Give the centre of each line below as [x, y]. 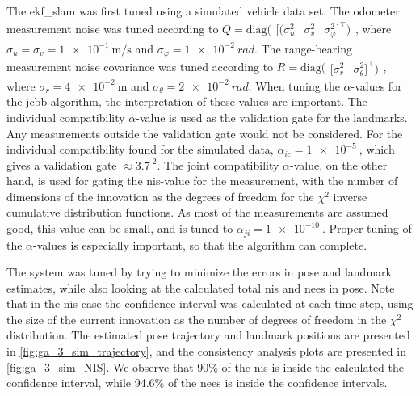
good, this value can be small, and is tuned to [120, 228]
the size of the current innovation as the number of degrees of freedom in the [197, 319]
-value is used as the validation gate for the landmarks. [272, 117]
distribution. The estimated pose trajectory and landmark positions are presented [208, 335]
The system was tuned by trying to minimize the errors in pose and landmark [199, 272]
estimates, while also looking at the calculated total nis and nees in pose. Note [201, 287]
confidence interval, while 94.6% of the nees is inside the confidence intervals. [197, 383]
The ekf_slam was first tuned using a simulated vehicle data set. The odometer [203, 11]
